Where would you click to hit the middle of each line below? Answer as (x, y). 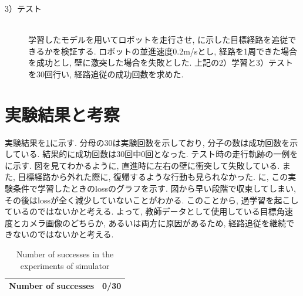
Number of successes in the (65, 254)
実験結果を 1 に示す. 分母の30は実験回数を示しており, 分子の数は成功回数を (147, 142)
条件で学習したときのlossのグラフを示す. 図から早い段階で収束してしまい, (154, 188)
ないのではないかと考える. (63, 234)
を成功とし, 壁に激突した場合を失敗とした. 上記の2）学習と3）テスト (161, 62)
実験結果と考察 (63, 114)
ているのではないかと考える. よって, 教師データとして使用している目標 (141, 211)
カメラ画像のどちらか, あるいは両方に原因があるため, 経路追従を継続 (154, 222)
